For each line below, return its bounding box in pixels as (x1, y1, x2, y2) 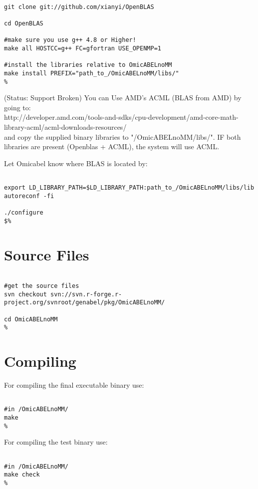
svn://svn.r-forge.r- (50, 290, 122, 298)
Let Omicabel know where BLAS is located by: (4, 158, 148, 168)
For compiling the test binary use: (4, 437, 108, 447)
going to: (4, 102, 31, 112)
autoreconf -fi (4, 192, 54, 200)
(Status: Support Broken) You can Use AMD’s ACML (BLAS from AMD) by (4, 92, 242, 103)
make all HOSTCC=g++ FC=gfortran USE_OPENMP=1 (4, 44, 161, 52)
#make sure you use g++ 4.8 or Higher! (4, 36, 136, 44)
